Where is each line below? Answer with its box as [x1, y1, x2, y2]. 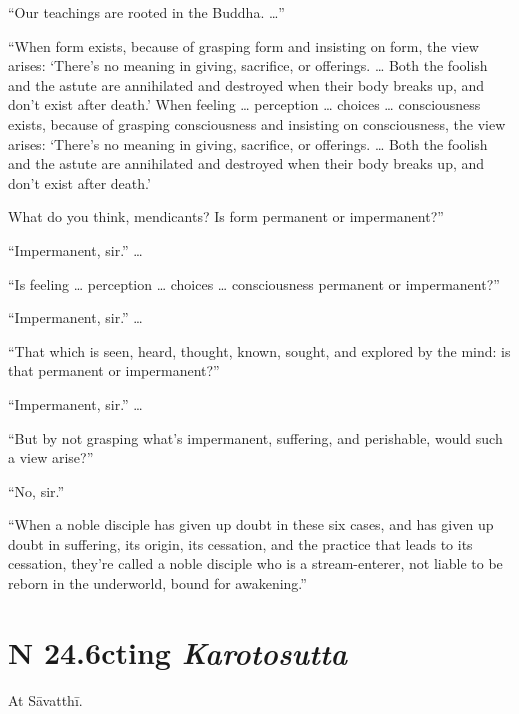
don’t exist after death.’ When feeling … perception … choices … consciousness [8, 94, 481, 115]
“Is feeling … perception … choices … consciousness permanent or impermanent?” [8, 273, 500, 294]
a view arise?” [8, 447, 94, 468]
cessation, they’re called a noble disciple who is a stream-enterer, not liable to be [8, 553, 503, 574]
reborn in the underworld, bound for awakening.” [8, 573, 307, 594]
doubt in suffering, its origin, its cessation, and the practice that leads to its [8, 533, 473, 554]
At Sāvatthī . [8, 689, 83, 710]
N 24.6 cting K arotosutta [8, 631, 348, 673]
